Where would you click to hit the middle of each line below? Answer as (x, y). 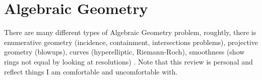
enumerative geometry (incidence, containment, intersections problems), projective (131, 42)
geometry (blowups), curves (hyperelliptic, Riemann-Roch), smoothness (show (124, 52)
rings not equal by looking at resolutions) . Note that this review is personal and (128, 61)
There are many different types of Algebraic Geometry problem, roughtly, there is (130, 32)
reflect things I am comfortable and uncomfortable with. (91, 71)
